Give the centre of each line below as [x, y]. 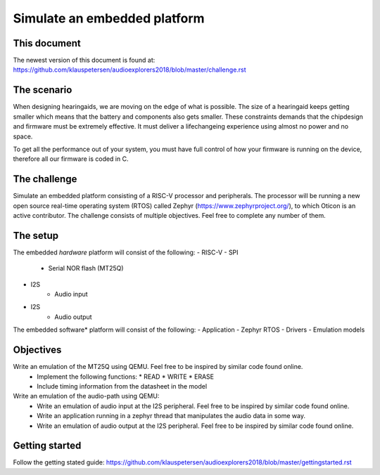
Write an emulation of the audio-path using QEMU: [86, 396]
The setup [36, 235]
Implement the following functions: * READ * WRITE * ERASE [126, 377]
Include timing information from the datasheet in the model [122, 386]
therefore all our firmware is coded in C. [71, 159]
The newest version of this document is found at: [84, 60]
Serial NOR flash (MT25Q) [86, 268]
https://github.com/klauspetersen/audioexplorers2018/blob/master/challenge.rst [129, 70]
